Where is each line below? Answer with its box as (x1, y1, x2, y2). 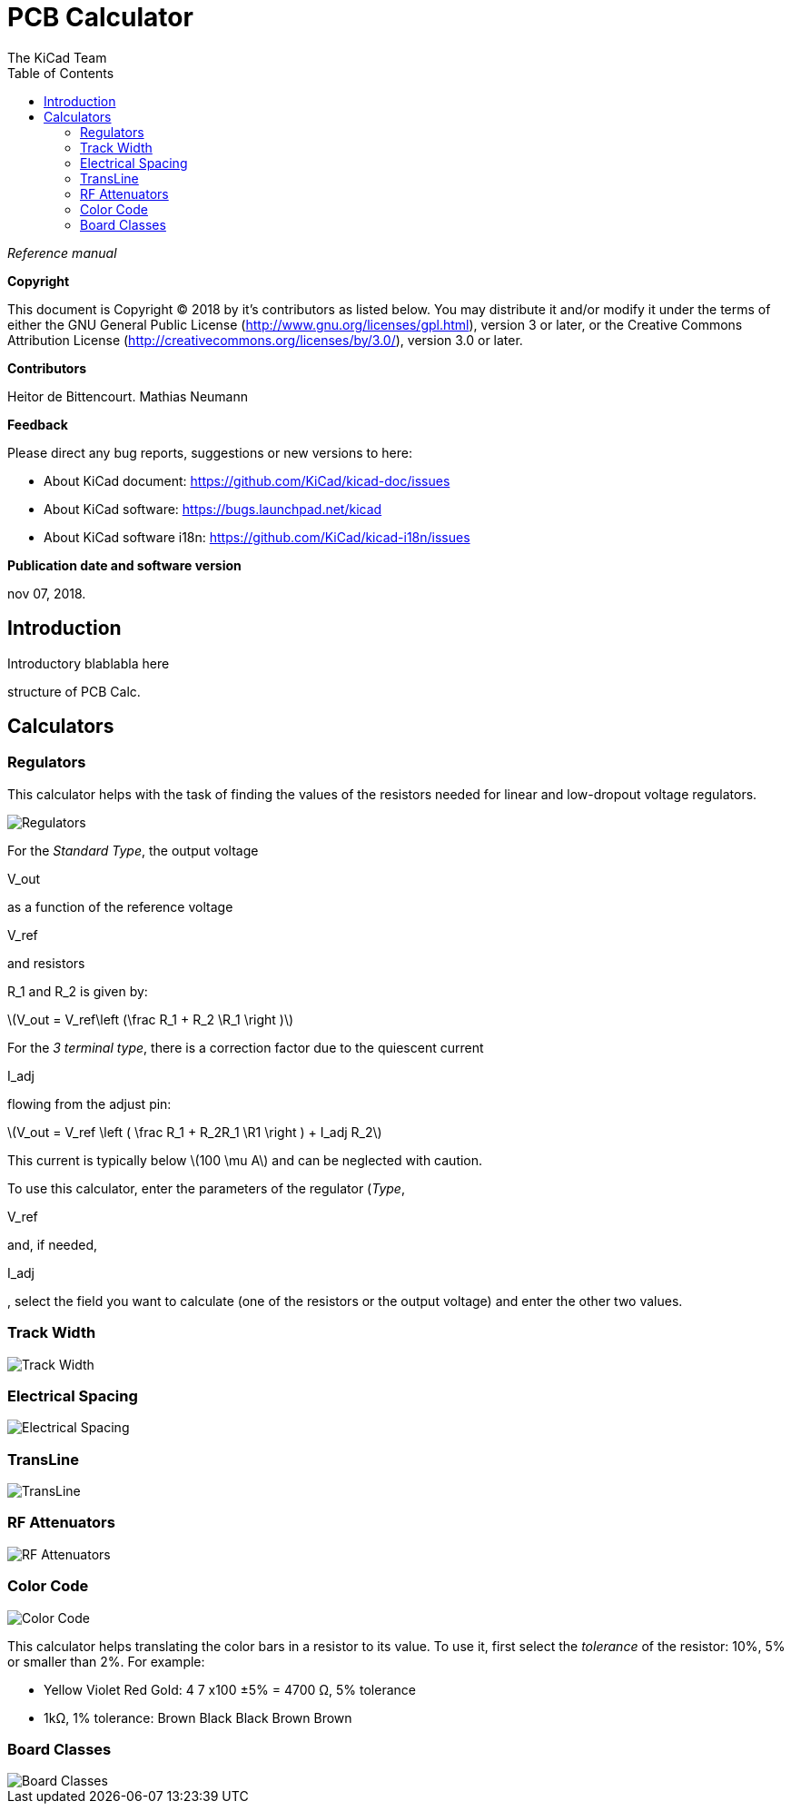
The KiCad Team (7, 49, 107, 65)
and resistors (7, 955, 85, 971)
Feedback (7, 416, 68, 432)
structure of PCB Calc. (7, 683, 141, 699)
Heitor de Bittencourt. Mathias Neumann (7, 388, 248, 404)
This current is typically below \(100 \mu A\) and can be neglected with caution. (7, 1152, 483, 1168)
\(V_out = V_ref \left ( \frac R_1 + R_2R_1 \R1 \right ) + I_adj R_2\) (7, 1123, 382, 1140)
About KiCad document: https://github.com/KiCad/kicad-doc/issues (44, 472, 450, 489)
